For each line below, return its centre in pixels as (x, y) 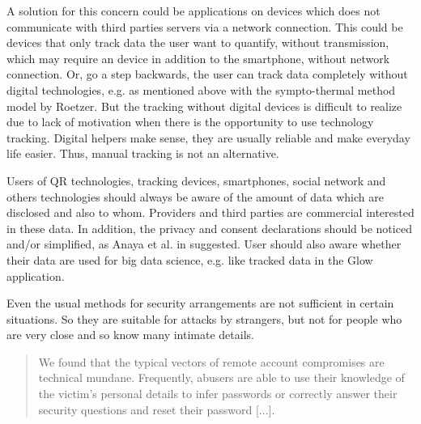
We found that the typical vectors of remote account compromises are (211, 361)
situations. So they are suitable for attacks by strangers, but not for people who (204, 318)
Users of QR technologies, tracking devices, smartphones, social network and (196, 180)
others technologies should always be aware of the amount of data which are (195, 196)
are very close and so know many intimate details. (130, 335)
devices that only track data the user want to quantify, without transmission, (198, 42)
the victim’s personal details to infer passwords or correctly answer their (218, 394)
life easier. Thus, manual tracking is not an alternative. (143, 153)
